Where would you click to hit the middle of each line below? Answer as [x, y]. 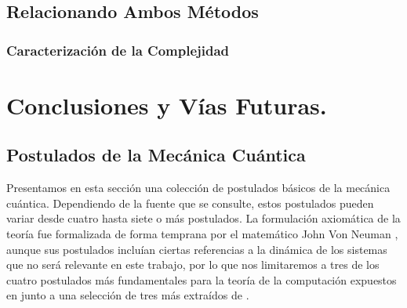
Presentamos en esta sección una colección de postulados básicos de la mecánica [198, 188]
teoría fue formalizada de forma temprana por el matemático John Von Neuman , [202, 233]
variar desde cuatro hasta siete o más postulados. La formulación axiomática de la [203, 218]
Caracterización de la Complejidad [118, 50]
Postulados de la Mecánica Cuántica [156, 155]
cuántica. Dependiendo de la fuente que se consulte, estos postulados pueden [190, 203]
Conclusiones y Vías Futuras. [167, 105]
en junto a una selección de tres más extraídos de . [128, 295]
